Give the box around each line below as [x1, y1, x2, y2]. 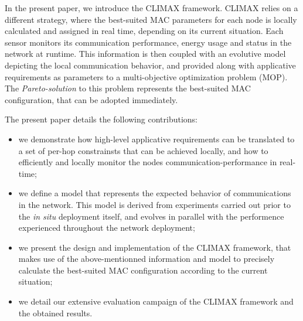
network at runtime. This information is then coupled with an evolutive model [5, 47, 286, 60]
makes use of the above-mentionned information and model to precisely [18, 252, 275, 265]
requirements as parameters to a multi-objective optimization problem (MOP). [5, 70, 288, 83]
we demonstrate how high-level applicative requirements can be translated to [18, 132, 295, 145]
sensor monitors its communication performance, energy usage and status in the [5, 36, 292, 48]
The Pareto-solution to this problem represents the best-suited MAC [5, 82, 251, 94]
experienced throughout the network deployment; [18, 221, 195, 234]
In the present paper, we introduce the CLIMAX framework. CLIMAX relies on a [5, 2, 298, 13]
